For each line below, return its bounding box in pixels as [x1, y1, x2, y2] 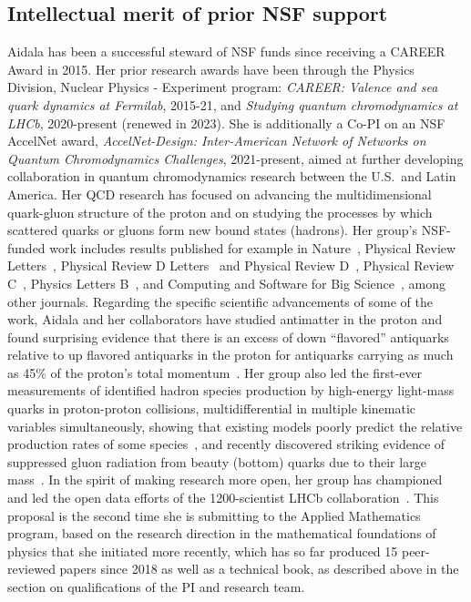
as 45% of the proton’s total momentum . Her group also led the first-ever [7, 362, 423, 382]
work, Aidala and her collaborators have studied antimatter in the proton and [7, 310, 443, 329]
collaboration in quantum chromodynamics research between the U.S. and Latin [7, 167, 456, 186]
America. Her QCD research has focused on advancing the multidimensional [7, 184, 432, 203]
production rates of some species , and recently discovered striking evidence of [7, 434, 445, 454]
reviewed [7, 559, 56, 578]
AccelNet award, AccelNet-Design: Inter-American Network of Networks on [7, 131, 426, 150]
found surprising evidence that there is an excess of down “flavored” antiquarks [7, 327, 449, 346]
